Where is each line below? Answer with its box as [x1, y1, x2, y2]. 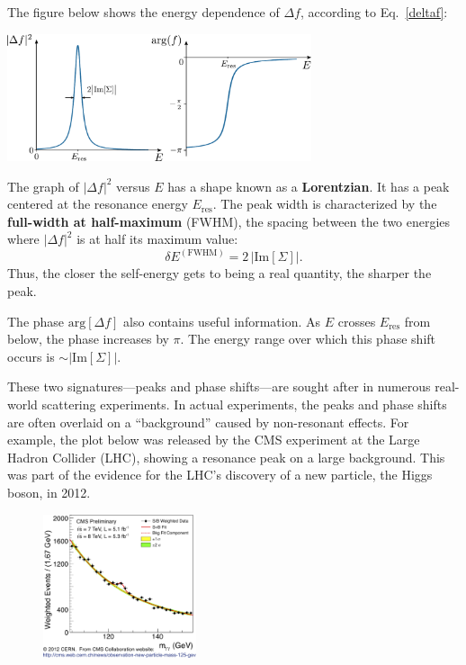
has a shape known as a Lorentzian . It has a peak [167, 176, 450, 195]
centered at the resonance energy [7, 194, 188, 213]
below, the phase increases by [7, 329, 169, 348]
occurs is [7, 346, 55, 365]
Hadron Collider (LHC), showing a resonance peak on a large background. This [7, 447, 445, 466]
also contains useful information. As [123, 311, 321, 330]
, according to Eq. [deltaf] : [300, 3, 448, 21]
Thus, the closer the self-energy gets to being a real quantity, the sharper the [7, 264, 432, 283]
